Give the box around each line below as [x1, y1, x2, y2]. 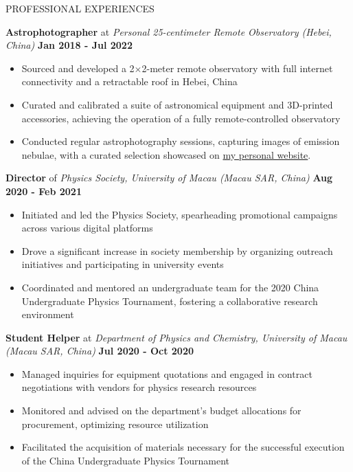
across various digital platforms [21, 221, 153, 235]
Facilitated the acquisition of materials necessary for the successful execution [21, 440, 345, 454]
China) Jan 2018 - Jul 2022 [5, 38, 133, 52]
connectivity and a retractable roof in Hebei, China [21, 74, 238, 89]
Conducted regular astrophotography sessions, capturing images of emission [21, 134, 340, 148]
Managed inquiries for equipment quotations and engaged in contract [21, 366, 312, 381]
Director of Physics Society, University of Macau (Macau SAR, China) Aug [5, 170, 333, 185]
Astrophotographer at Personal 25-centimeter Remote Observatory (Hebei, [5, 24, 332, 38]
